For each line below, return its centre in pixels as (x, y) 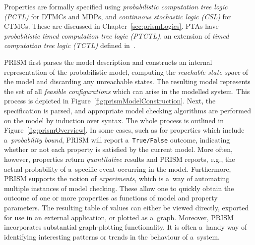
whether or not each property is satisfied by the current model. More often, (118, 149)
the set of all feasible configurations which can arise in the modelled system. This (127, 91)
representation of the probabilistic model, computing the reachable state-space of (126, 72)
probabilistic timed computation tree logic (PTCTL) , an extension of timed (117, 35)
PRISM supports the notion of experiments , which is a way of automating (117, 178)
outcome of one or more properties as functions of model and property (111, 198)
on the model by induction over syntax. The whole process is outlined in (114, 120)
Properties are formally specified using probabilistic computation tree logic (116, 6)
